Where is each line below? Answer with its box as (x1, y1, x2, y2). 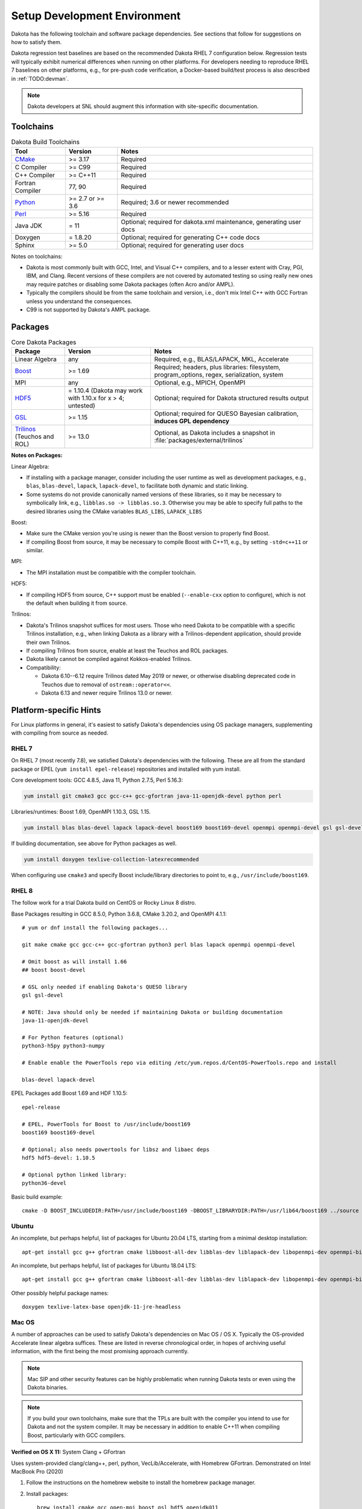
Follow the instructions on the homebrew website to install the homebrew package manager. (26, 1479, 256, 1486)
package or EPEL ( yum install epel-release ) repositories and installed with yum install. (11, 765, 241, 773)
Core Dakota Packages (11, 338, 77, 346)
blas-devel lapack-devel (22, 1076, 95, 1083)
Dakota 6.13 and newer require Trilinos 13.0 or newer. (41, 689, 173, 697)
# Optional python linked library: (22, 1171, 127, 1178)
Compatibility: (26, 664, 61, 671)
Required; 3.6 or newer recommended (121, 198, 229, 206)
